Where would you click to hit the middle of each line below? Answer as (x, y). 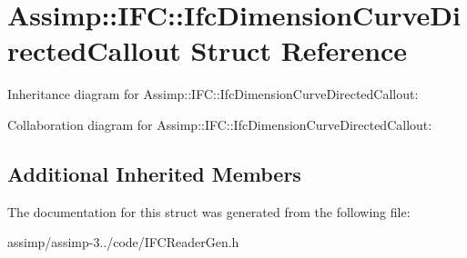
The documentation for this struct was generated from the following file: (209, 211)
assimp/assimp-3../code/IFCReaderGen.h (123, 242)
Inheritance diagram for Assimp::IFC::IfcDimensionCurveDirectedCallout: (213, 94)
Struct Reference (299, 50)
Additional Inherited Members (154, 173)
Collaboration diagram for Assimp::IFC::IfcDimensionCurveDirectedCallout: (220, 124)
